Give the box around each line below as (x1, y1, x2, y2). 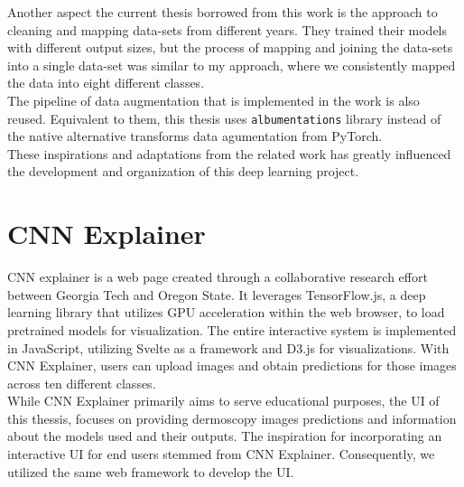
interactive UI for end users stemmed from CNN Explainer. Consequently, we (7, 445, 435, 464)
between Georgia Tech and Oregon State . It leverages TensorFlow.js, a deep (7, 285, 426, 304)
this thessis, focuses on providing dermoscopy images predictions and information (7, 408, 457, 427)
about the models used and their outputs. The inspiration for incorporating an (7, 426, 442, 445)
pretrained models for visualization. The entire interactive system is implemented (7, 320, 457, 339)
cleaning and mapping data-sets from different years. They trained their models (7, 20, 448, 39)
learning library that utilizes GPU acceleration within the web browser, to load (7, 303, 445, 322)
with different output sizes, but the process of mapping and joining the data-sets (7, 38, 453, 57)
